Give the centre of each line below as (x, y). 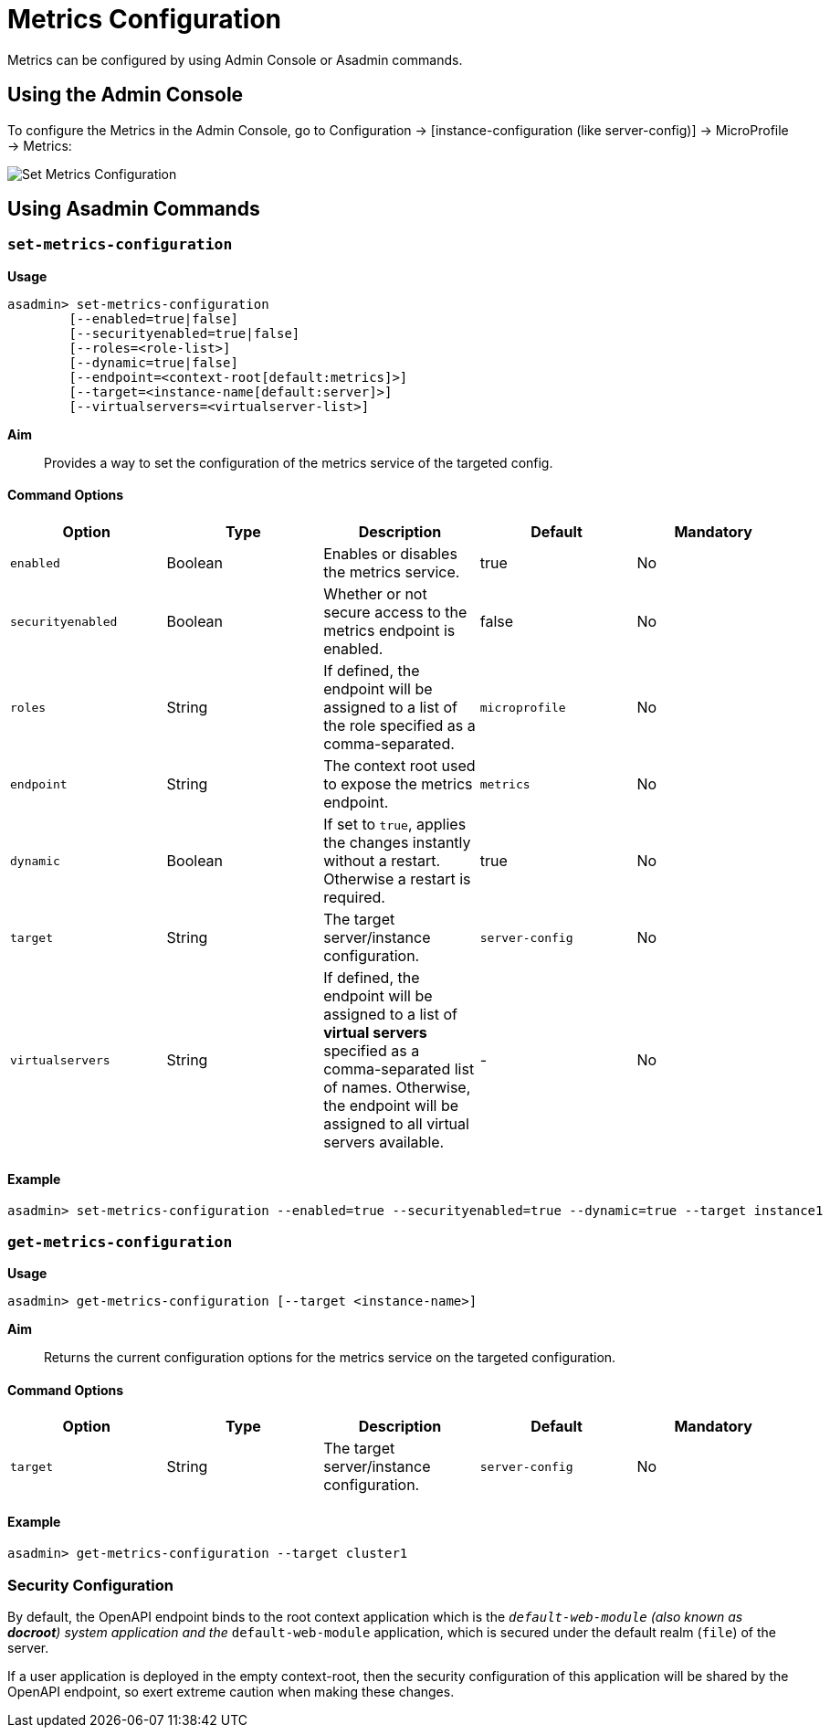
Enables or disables (390, 554)
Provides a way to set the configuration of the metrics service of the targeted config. (299, 462)
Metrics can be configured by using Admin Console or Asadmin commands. (235, 59)
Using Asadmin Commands (134, 209)
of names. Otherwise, (397, 1088)
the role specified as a (399, 726)
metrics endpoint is (389, 631)
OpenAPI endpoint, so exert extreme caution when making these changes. (231, 1692)
